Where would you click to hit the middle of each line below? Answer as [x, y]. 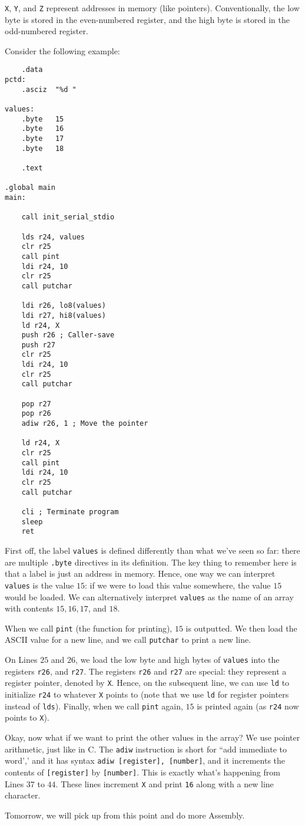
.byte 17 [43, 139]
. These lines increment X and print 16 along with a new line [165, 783]
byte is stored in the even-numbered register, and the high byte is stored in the [147, 19]
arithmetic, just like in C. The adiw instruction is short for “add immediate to [146, 749]
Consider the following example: [62, 50]
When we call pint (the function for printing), [89, 628]
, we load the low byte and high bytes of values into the [178, 660]
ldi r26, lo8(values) [64, 306]
